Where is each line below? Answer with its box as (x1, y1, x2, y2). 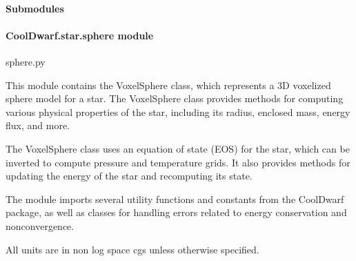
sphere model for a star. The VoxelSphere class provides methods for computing (6, 91, 344, 106)
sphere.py (6, 54, 46, 68)
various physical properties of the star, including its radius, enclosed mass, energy (6, 104, 350, 119)
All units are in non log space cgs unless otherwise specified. (6, 242, 259, 256)
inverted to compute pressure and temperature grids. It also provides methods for (6, 155, 350, 169)
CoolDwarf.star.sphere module (6, 28, 154, 42)
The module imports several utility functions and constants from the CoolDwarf (6, 191, 344, 206)
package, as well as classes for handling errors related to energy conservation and (6, 205, 347, 220)
